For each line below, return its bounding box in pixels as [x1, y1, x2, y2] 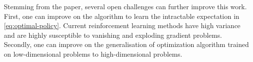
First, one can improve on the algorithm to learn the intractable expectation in [4, 11, 239, 21]
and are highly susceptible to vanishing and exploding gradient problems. [4, 30, 222, 40]
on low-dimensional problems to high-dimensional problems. [4, 48, 182, 59]
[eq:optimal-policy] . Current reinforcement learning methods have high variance [4, 20, 241, 31]
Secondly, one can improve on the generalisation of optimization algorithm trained [4, 39, 249, 49]
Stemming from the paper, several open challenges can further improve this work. [4, 1, 247, 11]
